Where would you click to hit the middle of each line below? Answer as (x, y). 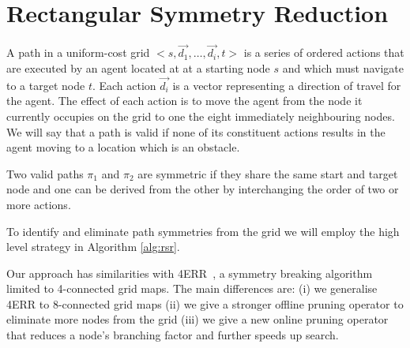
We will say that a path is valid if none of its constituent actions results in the (196, 131)
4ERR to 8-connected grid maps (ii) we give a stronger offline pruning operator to (205, 303)
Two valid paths (45, 173)
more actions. (39, 204)
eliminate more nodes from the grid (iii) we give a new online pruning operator (197, 319)
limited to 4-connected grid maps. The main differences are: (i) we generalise (192, 288)
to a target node (46, 85)
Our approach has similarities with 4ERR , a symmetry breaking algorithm (190, 273)
